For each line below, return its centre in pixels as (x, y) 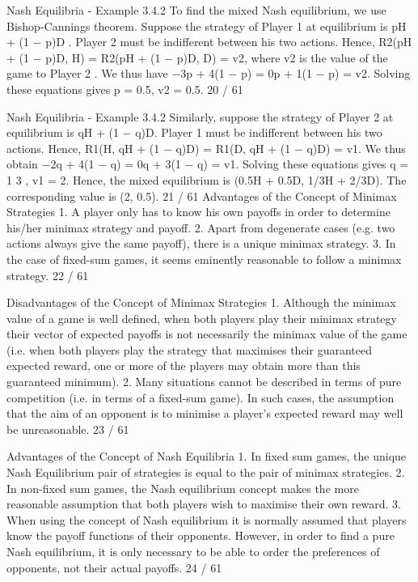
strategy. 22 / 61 (48, 275)
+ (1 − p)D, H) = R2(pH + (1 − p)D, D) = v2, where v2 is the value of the (197, 57)
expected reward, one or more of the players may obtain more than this (184, 365)
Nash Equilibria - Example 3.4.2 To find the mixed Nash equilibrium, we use (196, 10)
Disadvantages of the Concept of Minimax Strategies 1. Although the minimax (201, 302)
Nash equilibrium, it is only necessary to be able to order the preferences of (193, 551)
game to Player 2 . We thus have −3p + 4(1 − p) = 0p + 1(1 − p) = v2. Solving (209, 73)
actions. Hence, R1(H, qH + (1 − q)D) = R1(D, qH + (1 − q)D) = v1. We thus (206, 148)
